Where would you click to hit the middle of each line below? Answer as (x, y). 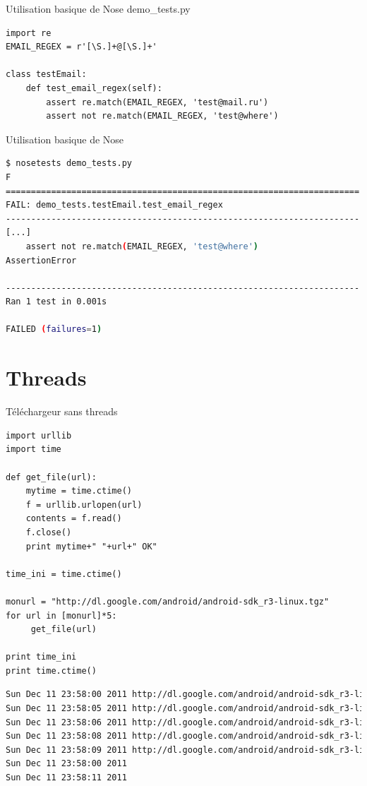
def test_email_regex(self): (94, 88)
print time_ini (41, 657)
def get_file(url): (51, 477)
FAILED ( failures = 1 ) (54, 329)
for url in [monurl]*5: (61, 615)
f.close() (49, 532)
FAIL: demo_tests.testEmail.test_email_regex (114, 205)
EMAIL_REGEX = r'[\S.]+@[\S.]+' (82, 47)
